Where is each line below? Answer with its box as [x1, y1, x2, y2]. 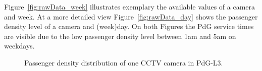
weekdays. [4, 40, 35, 51]
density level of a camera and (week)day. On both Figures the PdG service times [4, 21, 254, 31]
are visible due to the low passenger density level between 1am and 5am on [4, 30, 236, 41]
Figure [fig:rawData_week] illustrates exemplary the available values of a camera [4, 1, 255, 11]
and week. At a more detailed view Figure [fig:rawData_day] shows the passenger [4, 11, 258, 21]
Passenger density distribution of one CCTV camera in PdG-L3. [24, 57, 223, 67]
